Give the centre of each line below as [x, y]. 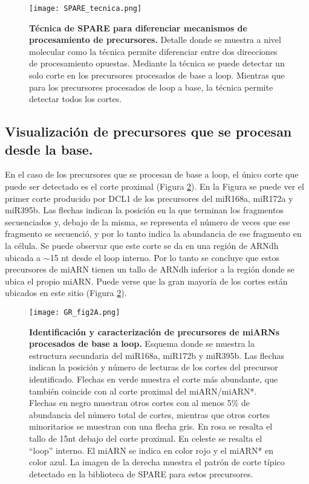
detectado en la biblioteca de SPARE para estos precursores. [141, 473]
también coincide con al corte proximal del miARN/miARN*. [143, 391]
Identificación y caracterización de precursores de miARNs [154, 331]
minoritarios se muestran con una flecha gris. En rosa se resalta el [151, 426]
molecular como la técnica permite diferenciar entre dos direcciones [153, 51]
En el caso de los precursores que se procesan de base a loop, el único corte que [152, 174]
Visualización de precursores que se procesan [148, 131]
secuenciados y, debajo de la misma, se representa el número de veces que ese [148, 221]
